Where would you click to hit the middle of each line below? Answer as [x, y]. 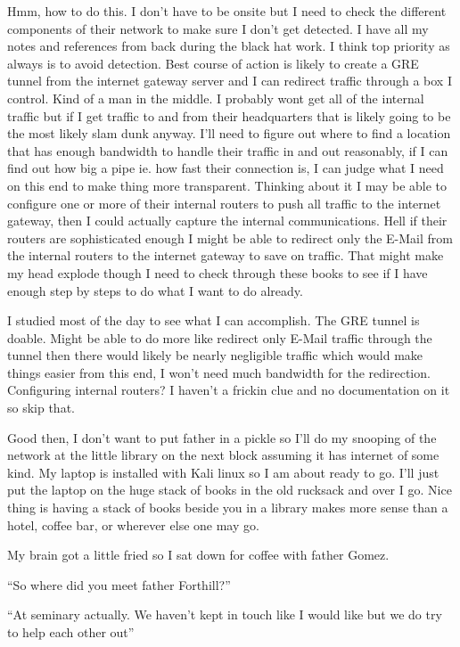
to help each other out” [71, 632]
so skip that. [41, 408]
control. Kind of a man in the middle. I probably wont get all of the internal [216, 98]
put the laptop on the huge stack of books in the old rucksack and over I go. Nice [230, 490]
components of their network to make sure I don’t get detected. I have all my [218, 28]
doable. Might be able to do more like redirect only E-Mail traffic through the [220, 337]
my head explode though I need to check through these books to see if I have [218, 272]
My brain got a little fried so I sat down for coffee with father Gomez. [198, 555]
